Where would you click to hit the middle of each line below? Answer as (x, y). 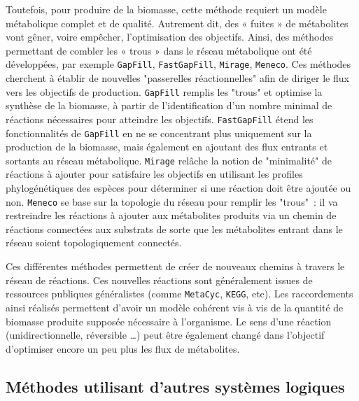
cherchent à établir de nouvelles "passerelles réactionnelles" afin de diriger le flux (177, 78)
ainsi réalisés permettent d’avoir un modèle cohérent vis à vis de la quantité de (175, 307)
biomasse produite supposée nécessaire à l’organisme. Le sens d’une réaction (169, 321)
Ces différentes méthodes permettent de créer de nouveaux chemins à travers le (175, 266)
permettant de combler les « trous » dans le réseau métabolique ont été (159, 50)
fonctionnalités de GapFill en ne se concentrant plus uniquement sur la (159, 133)
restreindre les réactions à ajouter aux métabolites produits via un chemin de (171, 215)
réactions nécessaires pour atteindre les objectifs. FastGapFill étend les (160, 119)
